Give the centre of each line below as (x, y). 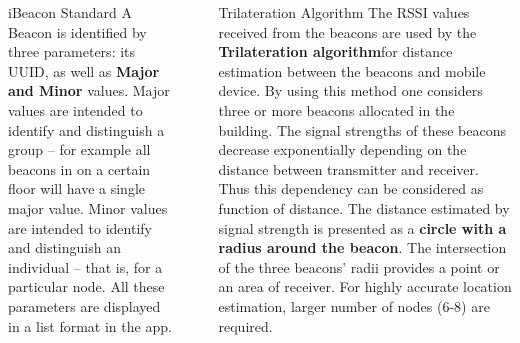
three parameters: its (72, 51)
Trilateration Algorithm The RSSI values (344, 12)
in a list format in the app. (90, 325)
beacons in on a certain (79, 168)
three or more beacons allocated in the (336, 109)
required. (245, 325)
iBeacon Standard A (70, 12)
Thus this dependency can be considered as (351, 188)
